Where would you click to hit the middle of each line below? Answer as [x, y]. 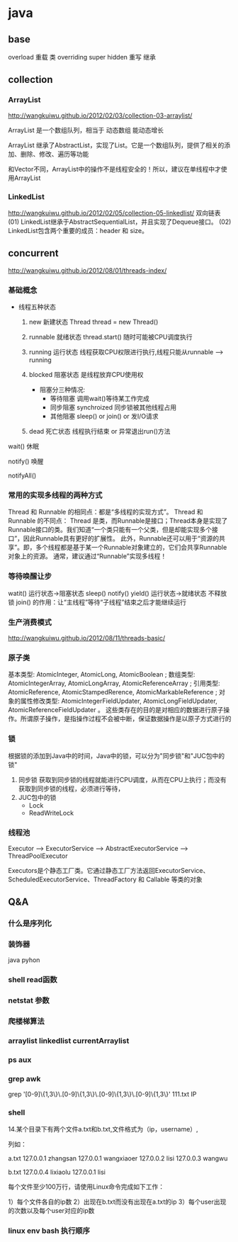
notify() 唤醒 [26, 461]
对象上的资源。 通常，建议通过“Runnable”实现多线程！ [87, 556]
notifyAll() [22, 475]
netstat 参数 [29, 1000]
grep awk [24, 1079]
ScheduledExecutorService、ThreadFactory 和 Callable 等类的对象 [105, 879]
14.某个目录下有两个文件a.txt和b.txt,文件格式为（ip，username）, [103, 1129]
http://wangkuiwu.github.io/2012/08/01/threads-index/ [87, 270]
